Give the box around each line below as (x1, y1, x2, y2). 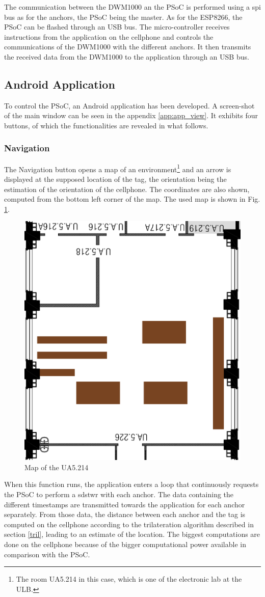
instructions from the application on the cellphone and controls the (4, 31, 214, 42)
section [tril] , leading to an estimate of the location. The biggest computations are (4, 529, 260, 539)
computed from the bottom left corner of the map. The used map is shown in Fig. (4, 194, 260, 204)
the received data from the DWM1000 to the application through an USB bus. (4, 51, 249, 62)
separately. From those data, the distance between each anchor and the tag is (4, 509, 246, 520)
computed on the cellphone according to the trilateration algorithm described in (4, 519, 254, 529)
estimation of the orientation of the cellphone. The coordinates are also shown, (4, 183, 250, 194)
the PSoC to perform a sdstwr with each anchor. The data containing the (4, 489, 234, 500)
